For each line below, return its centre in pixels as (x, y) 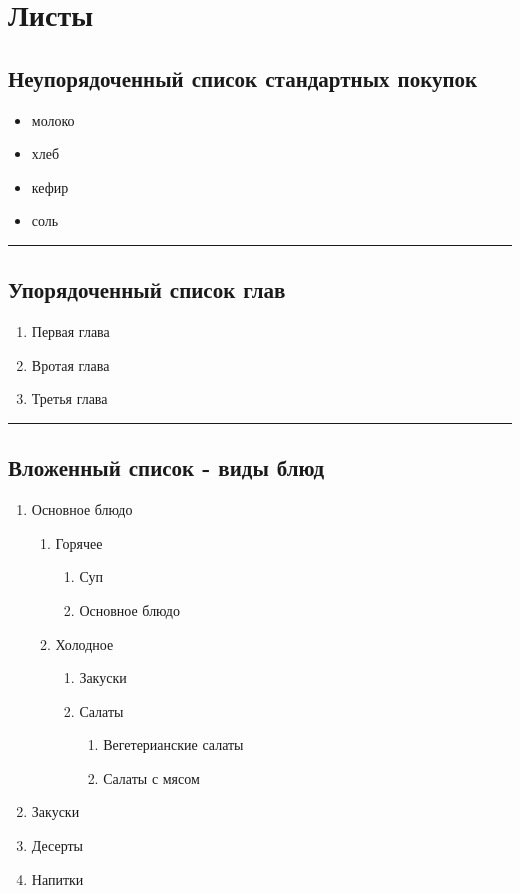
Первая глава (70, 331)
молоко (53, 119)
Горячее (79, 542)
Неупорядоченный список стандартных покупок (243, 77)
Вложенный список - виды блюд (166, 467)
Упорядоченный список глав (147, 289)
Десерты (57, 845)
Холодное (84, 643)
